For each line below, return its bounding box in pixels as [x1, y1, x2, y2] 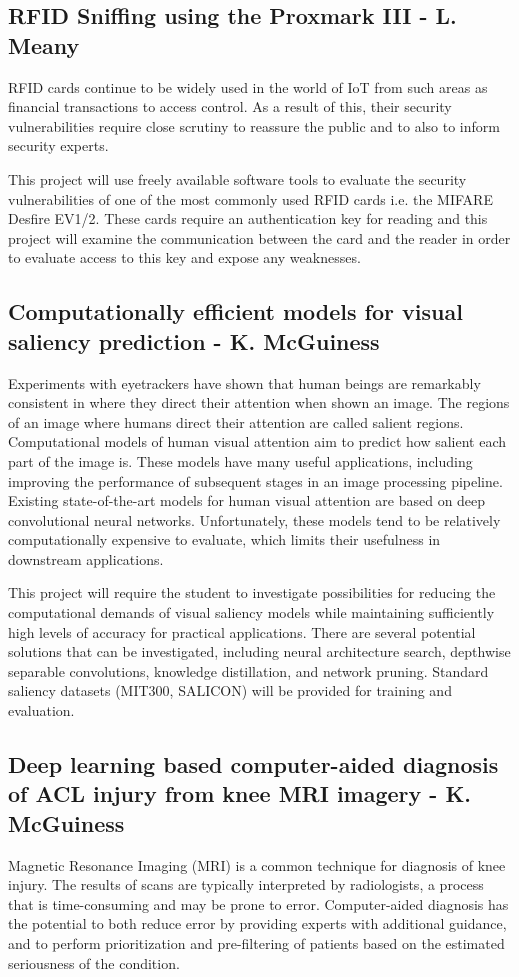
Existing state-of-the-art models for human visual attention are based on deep [8, 490, 486, 511]
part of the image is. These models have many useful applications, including [8, 450, 473, 471]
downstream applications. [8, 548, 164, 569]
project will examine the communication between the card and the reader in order [8, 227, 511, 248]
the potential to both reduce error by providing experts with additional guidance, [8, 913, 507, 934]
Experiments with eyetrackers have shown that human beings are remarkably [8, 372, 481, 393]
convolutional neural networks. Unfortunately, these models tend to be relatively [8, 509, 501, 530]
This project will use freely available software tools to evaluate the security [8, 168, 467, 189]
